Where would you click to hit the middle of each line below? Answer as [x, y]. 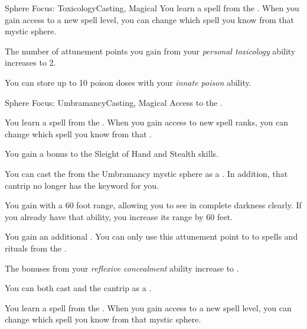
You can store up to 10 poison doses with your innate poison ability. [128, 82]
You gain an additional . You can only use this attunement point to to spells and [151, 236]
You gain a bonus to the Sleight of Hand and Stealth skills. [112, 154]
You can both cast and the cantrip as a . [78, 288]
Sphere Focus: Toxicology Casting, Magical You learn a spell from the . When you [152, 8]
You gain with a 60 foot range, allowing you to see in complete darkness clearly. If [153, 205]
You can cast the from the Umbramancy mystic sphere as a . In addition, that [146, 173]
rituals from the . [36, 248]
